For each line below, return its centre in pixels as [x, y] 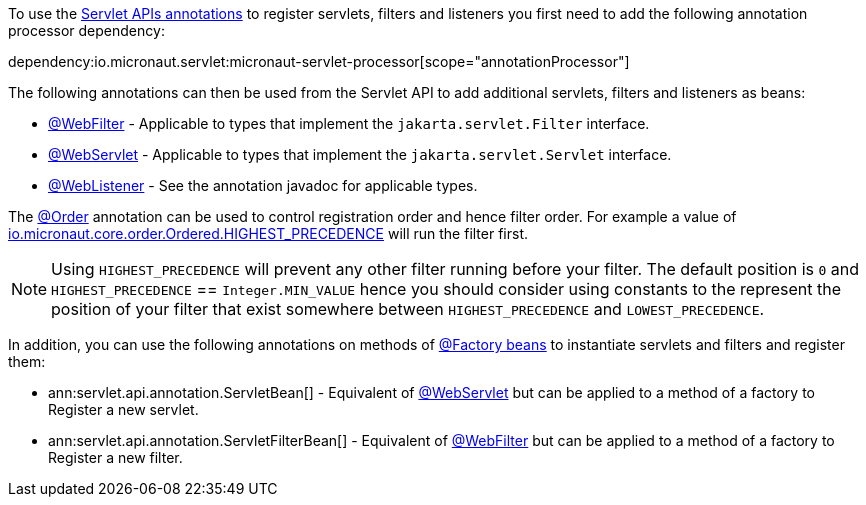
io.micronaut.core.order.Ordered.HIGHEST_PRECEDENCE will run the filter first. [268, 233]
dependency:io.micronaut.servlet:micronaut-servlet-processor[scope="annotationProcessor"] [319, 61]
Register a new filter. [115, 457]
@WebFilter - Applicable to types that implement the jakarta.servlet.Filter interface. [349, 123]
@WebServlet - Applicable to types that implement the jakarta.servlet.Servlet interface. [360, 154]
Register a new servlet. [123, 409]
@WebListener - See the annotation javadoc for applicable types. [263, 185]
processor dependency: [86, 30]
